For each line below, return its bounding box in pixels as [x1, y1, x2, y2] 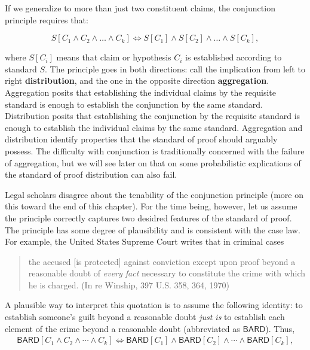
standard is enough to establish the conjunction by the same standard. [5, 98, 263, 110]
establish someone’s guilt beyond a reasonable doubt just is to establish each [5, 311, 285, 323]
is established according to [185, 51, 282, 63]
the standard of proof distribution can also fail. [5, 168, 177, 181]
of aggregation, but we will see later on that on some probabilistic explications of [5, 156, 301, 169]
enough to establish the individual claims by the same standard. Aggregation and [5, 121, 303, 133]
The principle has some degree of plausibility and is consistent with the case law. [5, 223, 300, 236]
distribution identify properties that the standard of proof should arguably [5, 133, 278, 145]
